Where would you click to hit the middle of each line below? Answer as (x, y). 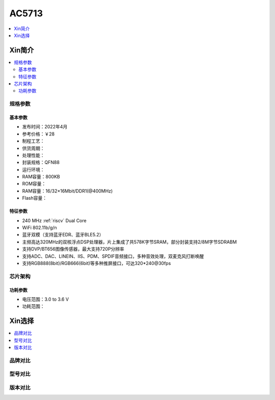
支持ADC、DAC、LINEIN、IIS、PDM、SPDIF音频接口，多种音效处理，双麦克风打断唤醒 (113, 256)
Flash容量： (35, 198)
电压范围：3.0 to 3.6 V (45, 299)
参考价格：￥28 (38, 134)
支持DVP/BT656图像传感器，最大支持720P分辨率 (73, 249)
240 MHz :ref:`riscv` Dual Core (54, 220)
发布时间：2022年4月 (45, 127)
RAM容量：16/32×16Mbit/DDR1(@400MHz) (67, 191)
